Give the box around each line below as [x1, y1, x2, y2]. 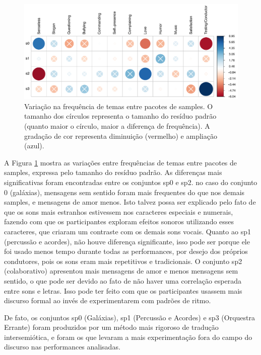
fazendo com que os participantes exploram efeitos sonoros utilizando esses [4, 216, 234, 227]
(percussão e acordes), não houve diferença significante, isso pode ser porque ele [4, 236, 250, 246]
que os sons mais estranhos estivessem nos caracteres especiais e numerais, [4, 206, 233, 217]
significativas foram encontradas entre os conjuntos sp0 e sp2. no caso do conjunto [4, 176, 257, 187]
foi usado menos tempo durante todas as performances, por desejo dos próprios [4, 246, 248, 256]
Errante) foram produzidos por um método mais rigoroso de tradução [4, 322, 219, 332]
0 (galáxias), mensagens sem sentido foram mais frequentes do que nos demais [4, 187, 245, 197]
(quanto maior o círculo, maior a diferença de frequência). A [24, 121, 210, 131]
